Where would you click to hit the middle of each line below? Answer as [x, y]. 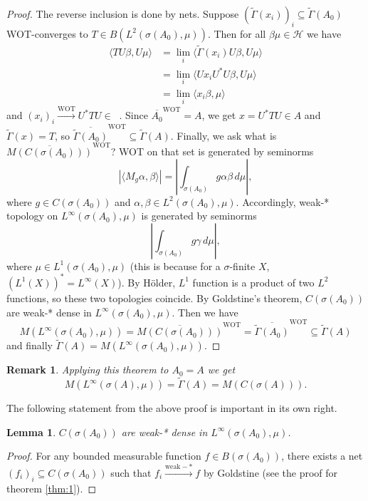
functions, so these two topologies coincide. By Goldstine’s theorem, [154, 298]
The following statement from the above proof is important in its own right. [172, 408]
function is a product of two [253, 282]
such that [131, 472]
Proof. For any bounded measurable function [104, 456]
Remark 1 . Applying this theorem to [88, 370]
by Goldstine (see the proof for [270, 472]
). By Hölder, [147, 282]
